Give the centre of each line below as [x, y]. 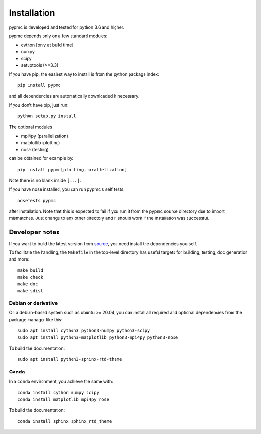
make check [30, 277]
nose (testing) [35, 150]
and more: [19, 259]
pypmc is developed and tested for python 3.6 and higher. [67, 27]
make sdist [30, 291]
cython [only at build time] [47, 45]
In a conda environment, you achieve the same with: [61, 381]
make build [30, 270]
